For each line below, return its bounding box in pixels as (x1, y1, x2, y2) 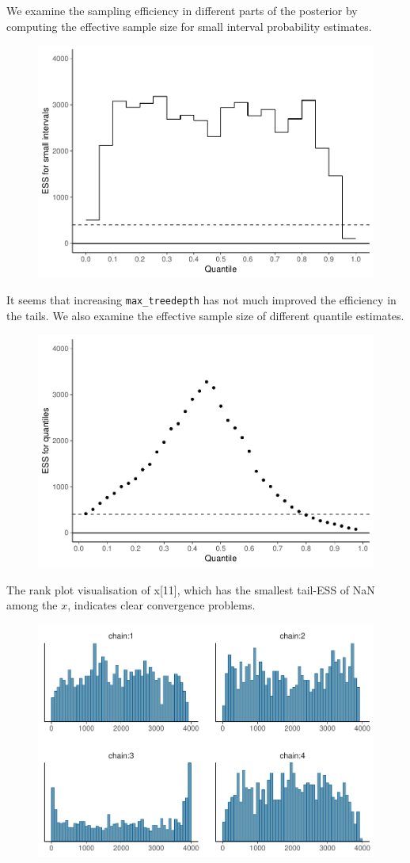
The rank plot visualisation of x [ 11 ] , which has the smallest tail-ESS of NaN (6, 581, 375, 598)
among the (6, 597, 58, 613)
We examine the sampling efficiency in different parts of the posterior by (6, 2, 358, 18)
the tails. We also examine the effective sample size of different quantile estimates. (6, 307, 404, 323)
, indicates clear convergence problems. (67, 597, 256, 613)
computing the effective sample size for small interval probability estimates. (6, 17, 372, 34)
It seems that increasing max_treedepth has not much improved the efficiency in (6, 292, 397, 308)
